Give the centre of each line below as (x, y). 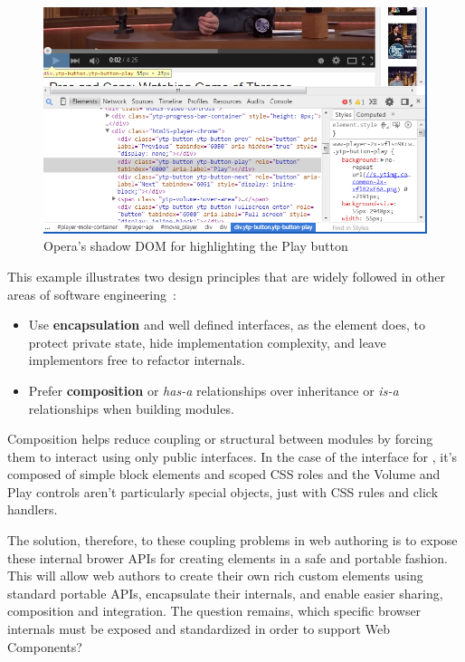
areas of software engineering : (92, 294)
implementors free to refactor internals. (137, 360)
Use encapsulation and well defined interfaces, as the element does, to (227, 325)
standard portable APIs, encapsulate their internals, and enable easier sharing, (225, 593)
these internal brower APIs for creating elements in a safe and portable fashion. (228, 557)
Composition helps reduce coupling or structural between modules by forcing (220, 439)
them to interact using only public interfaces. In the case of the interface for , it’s (232, 456)
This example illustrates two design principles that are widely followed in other (226, 276)
